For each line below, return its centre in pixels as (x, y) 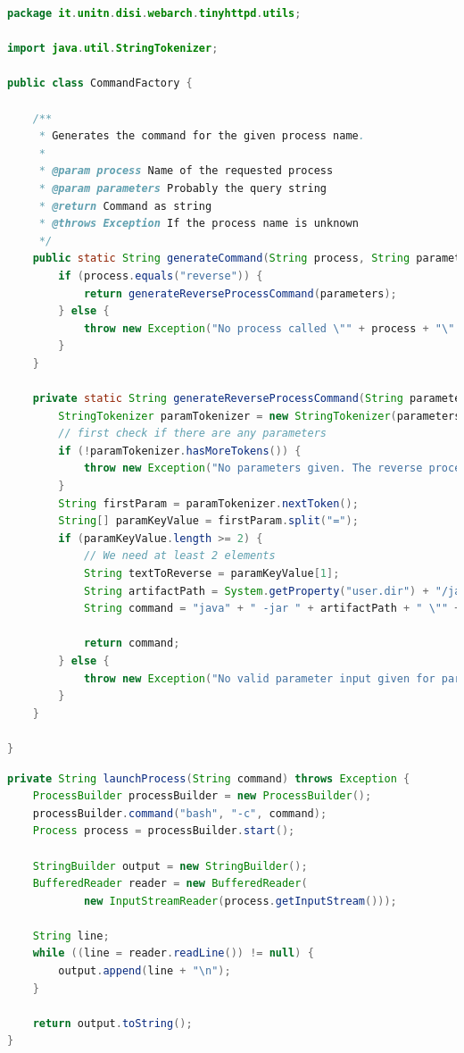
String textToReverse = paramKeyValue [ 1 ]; (211, 573)
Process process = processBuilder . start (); (164, 831)
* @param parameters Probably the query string (183, 188)
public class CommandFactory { (100, 84)
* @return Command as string (125, 206)
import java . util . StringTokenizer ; (113, 49)
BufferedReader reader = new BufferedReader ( (170, 884)
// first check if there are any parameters (192, 434)
